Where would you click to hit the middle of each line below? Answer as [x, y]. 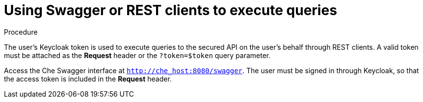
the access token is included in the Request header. [88, 79]
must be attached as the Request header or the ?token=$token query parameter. [137, 55]
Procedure [21, 32]
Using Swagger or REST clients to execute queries [171, 10]
